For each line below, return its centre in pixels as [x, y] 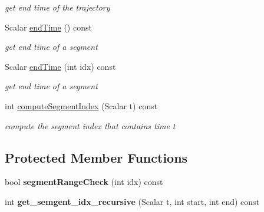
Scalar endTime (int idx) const [60, 66]
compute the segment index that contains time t [90, 125]
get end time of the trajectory [57, 7]
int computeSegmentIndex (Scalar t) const [81, 105]
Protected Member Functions [96, 157]
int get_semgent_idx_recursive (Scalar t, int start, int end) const [132, 201]
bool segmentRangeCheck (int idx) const [84, 182]
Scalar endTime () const [48, 27]
